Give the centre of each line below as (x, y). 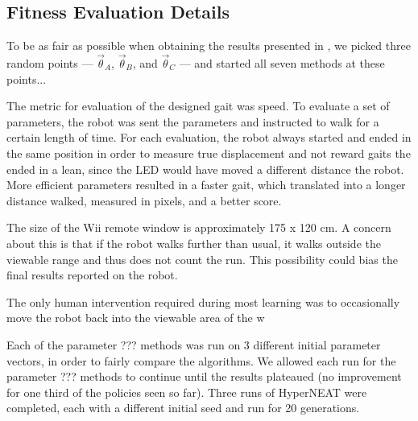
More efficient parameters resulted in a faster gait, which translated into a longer (206, 185)
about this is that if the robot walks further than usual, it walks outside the (194, 243)
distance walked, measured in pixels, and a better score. (144, 200)
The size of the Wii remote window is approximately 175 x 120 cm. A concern (199, 227)
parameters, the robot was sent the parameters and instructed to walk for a (193, 121)
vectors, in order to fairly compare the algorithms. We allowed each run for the (201, 360)
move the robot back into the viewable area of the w (136, 318)
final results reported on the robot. (92, 275)
